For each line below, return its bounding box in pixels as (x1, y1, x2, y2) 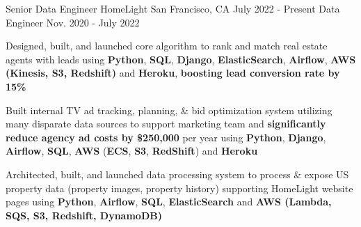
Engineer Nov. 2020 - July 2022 (6, 15, 140, 29)
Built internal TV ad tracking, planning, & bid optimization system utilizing (6, 102, 332, 117)
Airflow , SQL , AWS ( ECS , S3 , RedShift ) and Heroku (6, 143, 258, 158)
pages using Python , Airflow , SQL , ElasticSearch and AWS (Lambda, (6, 194, 332, 209)
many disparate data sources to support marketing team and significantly (6, 116, 326, 131)
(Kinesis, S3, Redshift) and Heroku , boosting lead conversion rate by (6, 65, 340, 80)
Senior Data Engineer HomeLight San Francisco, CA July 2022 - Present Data (6, 1, 340, 15)
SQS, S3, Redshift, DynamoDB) (6, 208, 162, 222)
